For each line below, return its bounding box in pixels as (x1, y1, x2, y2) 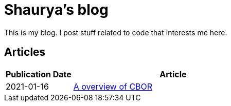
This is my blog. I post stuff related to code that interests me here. (4, 28, 227, 37)
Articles (4, 46, 46, 59)
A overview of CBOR (73, 81, 153, 92)
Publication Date (6, 69, 72, 79)
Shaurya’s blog (4, 1, 109, 18)
